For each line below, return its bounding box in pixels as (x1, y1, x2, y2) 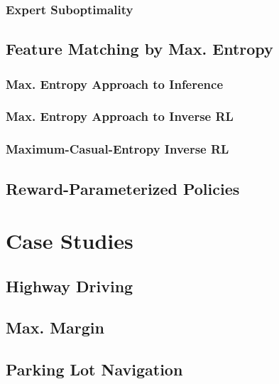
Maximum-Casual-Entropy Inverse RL (6, 140, 229, 158)
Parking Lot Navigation (6, 358, 183, 380)
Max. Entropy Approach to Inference (6, 75, 224, 92)
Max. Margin (6, 316, 104, 338)
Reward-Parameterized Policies (6, 177, 240, 199)
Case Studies (6, 226, 133, 255)
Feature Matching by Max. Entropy (6, 38, 273, 60)
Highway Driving (6, 274, 133, 297)
